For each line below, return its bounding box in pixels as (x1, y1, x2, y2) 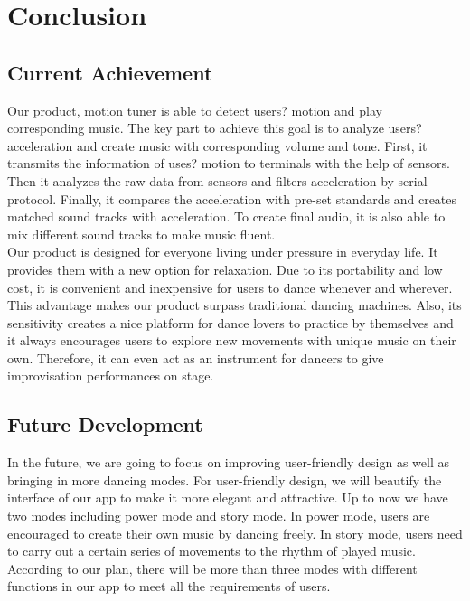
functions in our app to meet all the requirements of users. (7, 577, 331, 596)
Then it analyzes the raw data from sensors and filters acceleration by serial (7, 171, 428, 190)
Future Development (7, 410, 203, 438)
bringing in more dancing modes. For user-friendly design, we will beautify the (7, 470, 442, 489)
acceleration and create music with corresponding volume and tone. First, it (7, 136, 428, 155)
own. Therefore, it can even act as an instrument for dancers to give (7, 348, 384, 367)
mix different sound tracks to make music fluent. (7, 224, 276, 243)
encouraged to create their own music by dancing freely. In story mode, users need (7, 523, 463, 542)
